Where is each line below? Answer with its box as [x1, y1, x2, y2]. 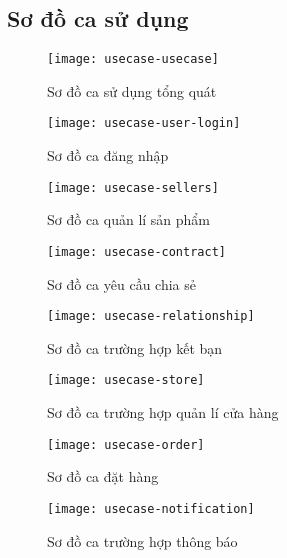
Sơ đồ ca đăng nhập [47, 145, 169, 166]
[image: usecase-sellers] [47, 180, 219, 195]
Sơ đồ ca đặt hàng [47, 466, 159, 487]
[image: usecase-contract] [47, 244, 226, 259]
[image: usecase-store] [47, 373, 205, 388]
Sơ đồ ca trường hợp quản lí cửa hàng [47, 402, 279, 423]
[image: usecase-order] [47, 437, 205, 452]
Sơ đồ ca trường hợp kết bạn [47, 337, 223, 358]
